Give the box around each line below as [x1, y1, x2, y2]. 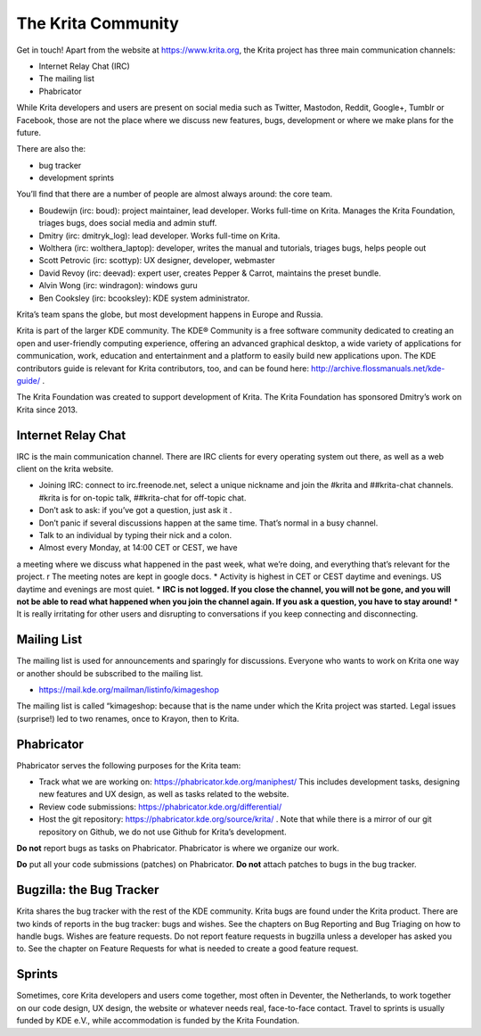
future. [16, 127, 42, 137]
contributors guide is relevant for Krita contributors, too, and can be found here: [16, 362, 309, 374]
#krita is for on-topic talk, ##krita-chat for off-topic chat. [38, 492, 247, 503]
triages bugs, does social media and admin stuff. [38, 218, 217, 228]
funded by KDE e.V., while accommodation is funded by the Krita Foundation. [16, 1015, 300, 1026]
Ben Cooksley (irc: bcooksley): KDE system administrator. [38, 293, 250, 303]
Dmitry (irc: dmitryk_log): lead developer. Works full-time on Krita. [38, 230, 281, 241]
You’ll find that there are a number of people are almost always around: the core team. [16, 188, 333, 200]
